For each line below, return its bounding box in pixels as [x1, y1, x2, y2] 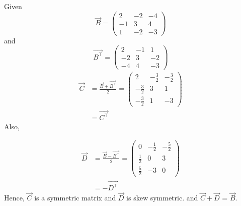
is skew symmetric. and [126, 192, 198, 203]
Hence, [4, 192, 25, 203]
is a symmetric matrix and [34, 192, 116, 203]
